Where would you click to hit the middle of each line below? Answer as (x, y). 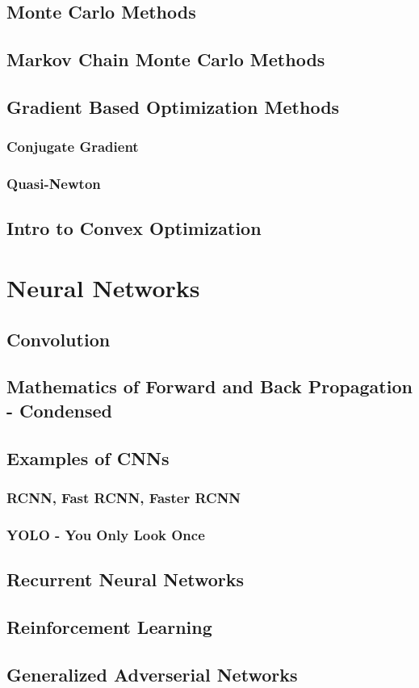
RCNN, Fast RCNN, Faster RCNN (124, 497)
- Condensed (59, 410)
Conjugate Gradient (73, 147)
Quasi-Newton (54, 184)
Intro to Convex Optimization (134, 228)
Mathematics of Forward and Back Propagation (209, 386)
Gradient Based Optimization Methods (173, 106)
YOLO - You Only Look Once (106, 534)
